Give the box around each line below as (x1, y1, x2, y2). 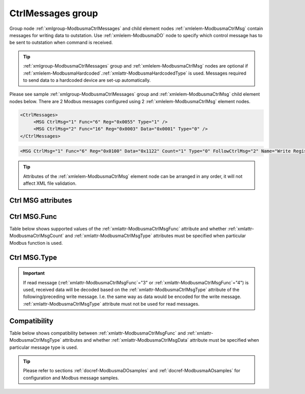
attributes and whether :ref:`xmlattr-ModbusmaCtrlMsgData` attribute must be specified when (62, 337, 259, 343)
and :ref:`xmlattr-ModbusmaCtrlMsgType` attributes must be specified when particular (65, 233, 246, 239)
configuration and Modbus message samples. (23, 375, 119, 381)
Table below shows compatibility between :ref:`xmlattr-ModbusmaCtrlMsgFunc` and (9, 330, 186, 336)
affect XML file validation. (23, 180, 77, 186)
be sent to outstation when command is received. (9, 40, 113, 46)
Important (23, 270, 45, 276)
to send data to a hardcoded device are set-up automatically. (23, 77, 151, 83)
